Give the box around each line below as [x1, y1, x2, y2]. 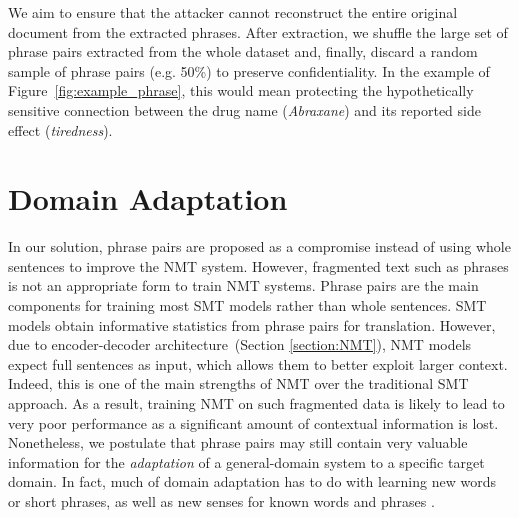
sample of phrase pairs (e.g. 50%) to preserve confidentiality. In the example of [8, 60, 490, 81]
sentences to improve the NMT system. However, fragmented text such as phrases [8, 255, 509, 276]
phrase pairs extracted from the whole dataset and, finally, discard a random [8, 41, 478, 62]
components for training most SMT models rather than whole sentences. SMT [8, 295, 487, 316]
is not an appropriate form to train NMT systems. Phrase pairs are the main [8, 275, 479, 296]
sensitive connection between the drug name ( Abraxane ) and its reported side [8, 99, 481, 120]
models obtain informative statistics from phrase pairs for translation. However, [8, 314, 496, 335]
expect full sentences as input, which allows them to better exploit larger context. [8, 353, 508, 374]
